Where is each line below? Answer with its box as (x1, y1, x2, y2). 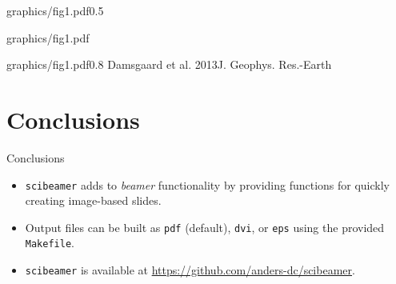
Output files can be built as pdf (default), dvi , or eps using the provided (25, 218, 385, 235)
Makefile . (25, 234, 74, 251)
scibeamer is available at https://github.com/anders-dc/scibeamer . (25, 262, 355, 278)
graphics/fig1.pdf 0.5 (6, 2, 104, 18)
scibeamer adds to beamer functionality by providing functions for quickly (25, 176, 390, 193)
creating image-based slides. (25, 192, 162, 209)
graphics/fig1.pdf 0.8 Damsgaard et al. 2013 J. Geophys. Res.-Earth (6, 56, 332, 73)
